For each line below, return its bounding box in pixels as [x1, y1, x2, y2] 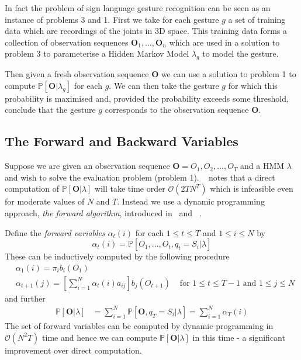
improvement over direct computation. [5, 344, 142, 356]
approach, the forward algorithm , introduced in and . [5, 206, 202, 219]
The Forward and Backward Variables [5, 132, 238, 150]
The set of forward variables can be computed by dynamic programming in [5, 319, 274, 331]
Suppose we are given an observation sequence [5, 160, 170, 172]
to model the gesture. [202, 47, 279, 60]
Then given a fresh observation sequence [5, 68, 149, 80]
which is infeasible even [210, 182, 293, 195]
